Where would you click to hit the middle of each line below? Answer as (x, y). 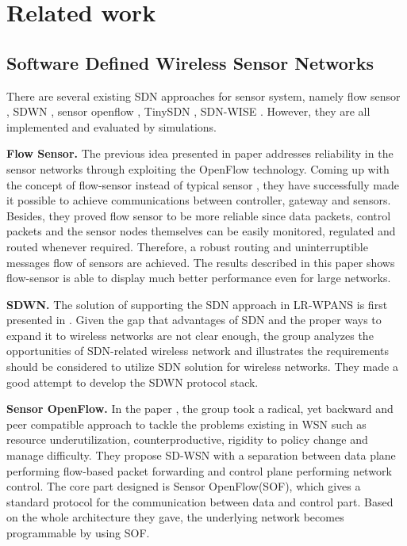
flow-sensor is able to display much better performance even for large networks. (199, 278)
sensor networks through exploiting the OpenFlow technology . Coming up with (198, 168)
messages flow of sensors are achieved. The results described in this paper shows (201, 262)
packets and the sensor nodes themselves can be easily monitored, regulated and (201, 231)
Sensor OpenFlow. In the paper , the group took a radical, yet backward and (200, 409)
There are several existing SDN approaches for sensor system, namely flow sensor (203, 95)
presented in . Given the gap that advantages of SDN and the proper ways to (194, 320)
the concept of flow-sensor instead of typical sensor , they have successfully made (203, 184)
